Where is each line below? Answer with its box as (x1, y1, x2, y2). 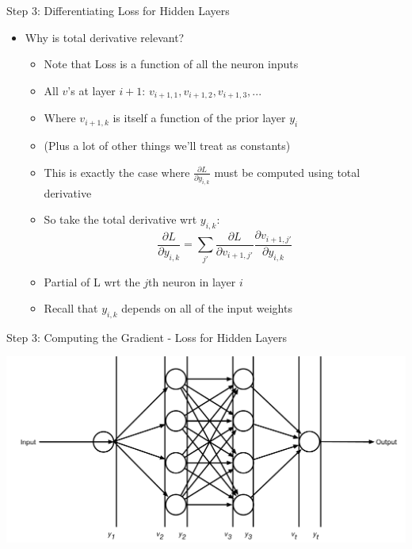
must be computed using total (214, 163, 360, 180)
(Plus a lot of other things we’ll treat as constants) (44, 137, 291, 154)
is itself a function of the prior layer (113, 109, 286, 126)
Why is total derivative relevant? (25, 29, 185, 45)
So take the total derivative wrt (44, 211, 197, 228)
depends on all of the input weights (121, 300, 292, 317)
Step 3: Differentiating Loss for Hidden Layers (6, 2, 230, 18)
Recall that (44, 300, 98, 317)
